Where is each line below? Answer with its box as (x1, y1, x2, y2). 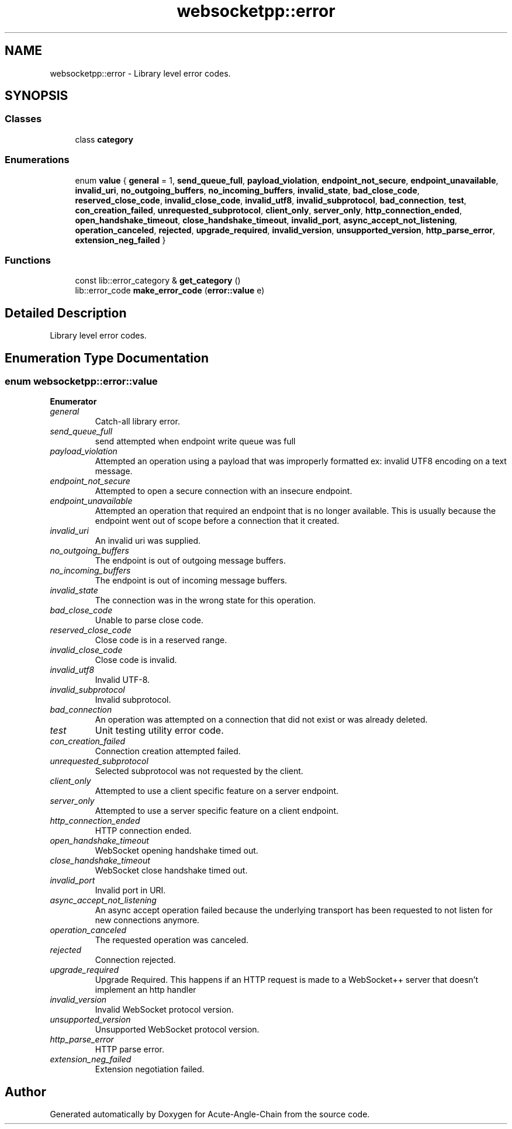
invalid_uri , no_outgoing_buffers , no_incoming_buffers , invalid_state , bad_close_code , (75, 185, 420, 195)
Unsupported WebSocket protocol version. (95, 1024, 260, 1035)
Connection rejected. (95, 955, 176, 965)
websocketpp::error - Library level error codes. (50, 68, 231, 78)
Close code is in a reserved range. (95, 635, 227, 645)
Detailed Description (5, 305, 127, 320)
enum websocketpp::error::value (5, 375, 158, 387)
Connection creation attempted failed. (95, 746, 241, 757)
